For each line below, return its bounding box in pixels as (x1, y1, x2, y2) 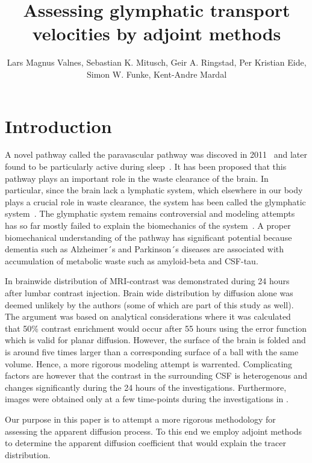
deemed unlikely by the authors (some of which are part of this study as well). (5, 298, 294, 311)
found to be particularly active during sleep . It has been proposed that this (5, 160, 287, 173)
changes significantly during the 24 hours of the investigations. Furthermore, (5, 381, 287, 393)
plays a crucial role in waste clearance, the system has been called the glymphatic (5, 195, 306, 208)
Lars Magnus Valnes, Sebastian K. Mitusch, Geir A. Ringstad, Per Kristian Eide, (7, 56, 307, 69)
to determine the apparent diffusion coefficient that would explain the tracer (5, 437, 286, 449)
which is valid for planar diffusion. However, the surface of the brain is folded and (5, 334, 306, 346)
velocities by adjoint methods (32, 21, 281, 46)
